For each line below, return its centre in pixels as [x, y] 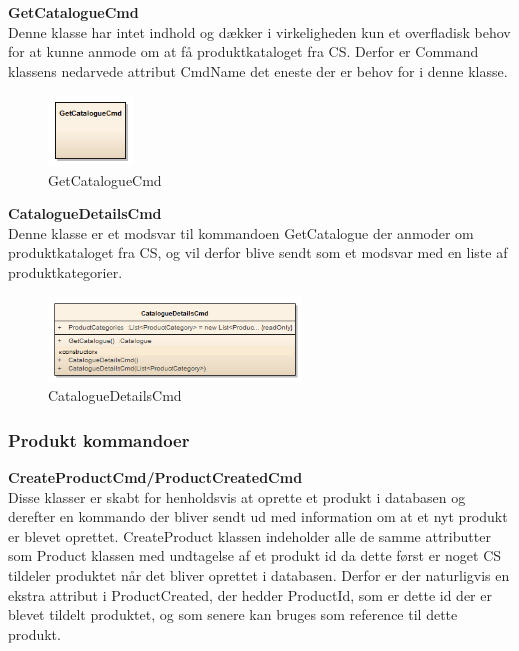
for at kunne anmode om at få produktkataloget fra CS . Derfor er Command [243, 51]
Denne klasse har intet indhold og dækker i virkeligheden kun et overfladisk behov [259, 31]
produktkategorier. [65, 272]
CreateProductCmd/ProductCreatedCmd [155, 477]
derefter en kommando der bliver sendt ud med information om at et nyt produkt [258, 516]
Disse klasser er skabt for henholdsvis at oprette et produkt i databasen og [237, 496]
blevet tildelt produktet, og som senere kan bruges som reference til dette [233, 614]
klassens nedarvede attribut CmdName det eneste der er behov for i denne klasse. [258, 70]
